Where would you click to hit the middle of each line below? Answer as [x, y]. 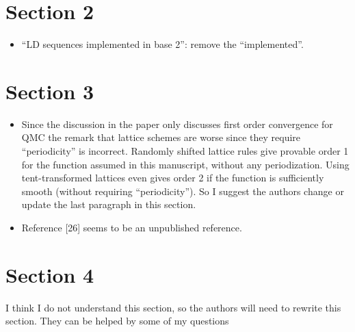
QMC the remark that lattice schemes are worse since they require [161, 137]
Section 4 [50, 274]
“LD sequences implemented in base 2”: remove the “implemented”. [162, 44]
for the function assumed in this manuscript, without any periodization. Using [185, 164]
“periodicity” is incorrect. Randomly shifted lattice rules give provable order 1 [185, 151]
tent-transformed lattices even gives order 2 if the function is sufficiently [173, 178]
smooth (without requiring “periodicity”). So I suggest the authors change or [183, 191]
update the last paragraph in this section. [109, 204]
